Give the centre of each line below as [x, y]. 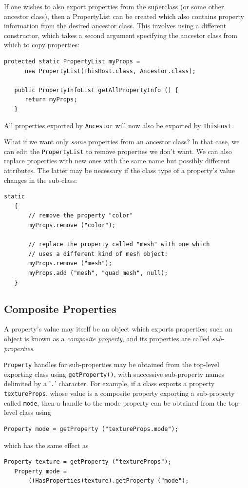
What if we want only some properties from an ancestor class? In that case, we [122, 142]
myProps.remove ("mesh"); [70, 264]
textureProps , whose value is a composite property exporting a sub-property [119, 393]
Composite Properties [60, 308]
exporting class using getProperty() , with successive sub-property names [114, 374]
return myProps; [51, 100]
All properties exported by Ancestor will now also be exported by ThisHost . [119, 125]
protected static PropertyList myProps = [72, 61]
